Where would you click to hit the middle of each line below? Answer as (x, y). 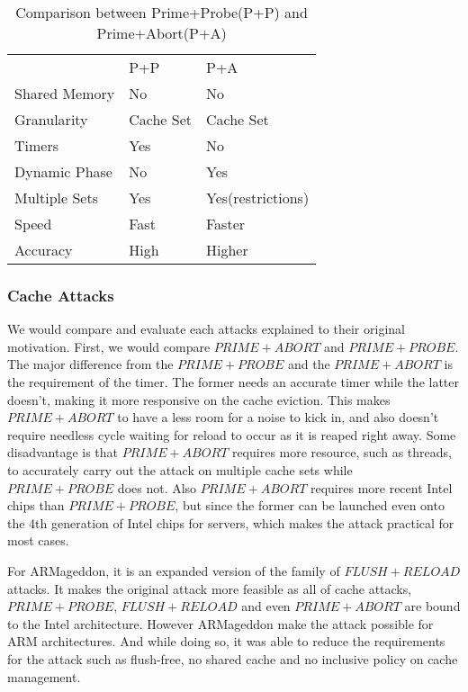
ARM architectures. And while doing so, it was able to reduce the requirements (226, 641)
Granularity (51, 119)
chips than (36, 505)
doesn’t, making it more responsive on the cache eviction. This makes (199, 399)
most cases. (38, 540)
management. (44, 676)
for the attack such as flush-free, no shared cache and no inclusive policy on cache (233, 658)
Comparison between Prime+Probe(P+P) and (162, 12)
